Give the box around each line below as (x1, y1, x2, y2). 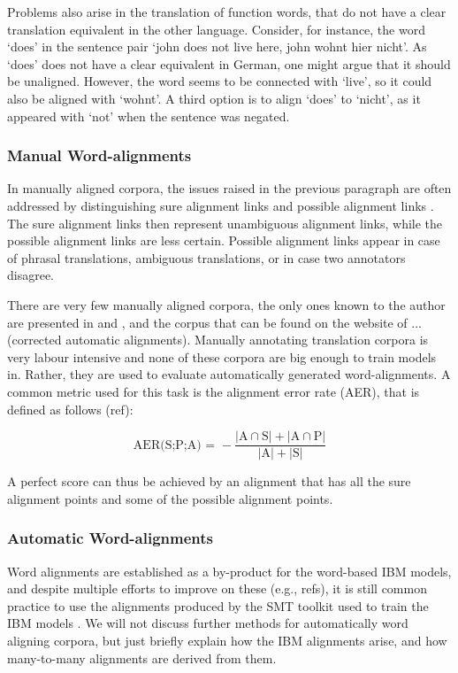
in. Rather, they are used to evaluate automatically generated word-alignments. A (7, 365, 451, 383)
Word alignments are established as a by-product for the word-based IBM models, (7, 561, 452, 580)
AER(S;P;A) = (133, 438, 216, 452)
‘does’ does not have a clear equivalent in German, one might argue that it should (7, 54, 451, 73)
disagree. (7, 266, 55, 284)
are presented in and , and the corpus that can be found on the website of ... (7, 313, 422, 331)
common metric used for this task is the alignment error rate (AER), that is (7, 382, 420, 400)
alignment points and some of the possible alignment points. (7, 489, 333, 507)
